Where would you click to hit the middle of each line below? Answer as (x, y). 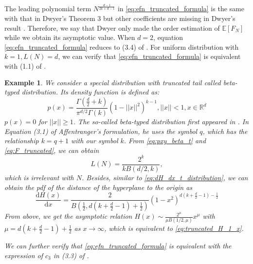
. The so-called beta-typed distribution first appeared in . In (161, 122)
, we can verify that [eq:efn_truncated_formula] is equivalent (149, 56)
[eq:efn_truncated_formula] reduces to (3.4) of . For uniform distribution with (122, 47)
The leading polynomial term (48, 9)
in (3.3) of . (71, 255)
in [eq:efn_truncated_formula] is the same (181, 9)
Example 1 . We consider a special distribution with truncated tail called (113, 82)
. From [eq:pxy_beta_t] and (165, 141)
